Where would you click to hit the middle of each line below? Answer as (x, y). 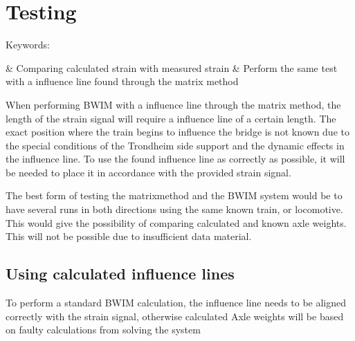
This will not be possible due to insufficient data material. (129, 236)
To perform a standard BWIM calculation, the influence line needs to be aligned (176, 303)
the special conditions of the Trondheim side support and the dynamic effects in (175, 145)
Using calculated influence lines (120, 274)
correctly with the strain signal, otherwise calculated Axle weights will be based (175, 316)
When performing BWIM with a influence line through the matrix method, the (173, 104)
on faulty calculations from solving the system (103, 330)
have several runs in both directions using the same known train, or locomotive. (174, 209)
